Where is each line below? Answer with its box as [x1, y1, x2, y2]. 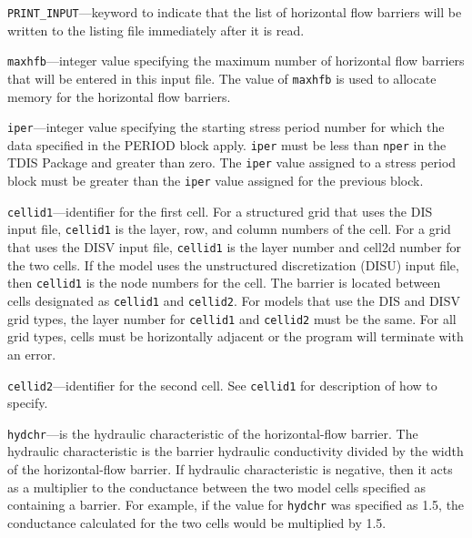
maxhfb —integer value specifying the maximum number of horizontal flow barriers [7, 51, 465, 70]
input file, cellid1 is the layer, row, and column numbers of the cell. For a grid [7, 219, 451, 239]
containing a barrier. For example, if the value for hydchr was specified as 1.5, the [7, 495, 465, 514]
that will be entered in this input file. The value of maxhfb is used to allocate [7, 68, 437, 87]
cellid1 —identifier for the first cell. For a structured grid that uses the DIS [7, 201, 433, 220]
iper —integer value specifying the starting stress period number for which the [7, 117, 445, 137]
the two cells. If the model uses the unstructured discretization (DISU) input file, [7, 255, 459, 274]
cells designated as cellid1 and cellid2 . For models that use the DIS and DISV [7, 291, 460, 310]
